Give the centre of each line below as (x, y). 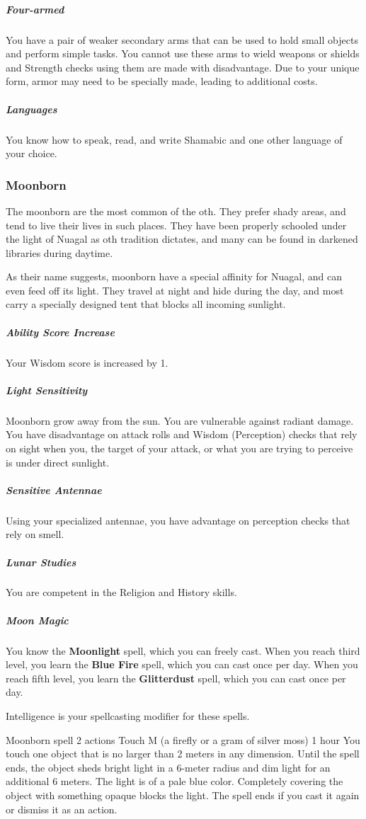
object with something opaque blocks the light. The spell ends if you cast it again (183, 795)
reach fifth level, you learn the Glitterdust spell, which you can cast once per (176, 678)
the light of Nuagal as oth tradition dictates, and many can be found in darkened (182, 239)
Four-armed (35, 9)
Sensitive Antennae (54, 489)
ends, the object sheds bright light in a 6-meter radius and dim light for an (168, 767)
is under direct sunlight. (58, 462)
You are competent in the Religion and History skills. (121, 592)
